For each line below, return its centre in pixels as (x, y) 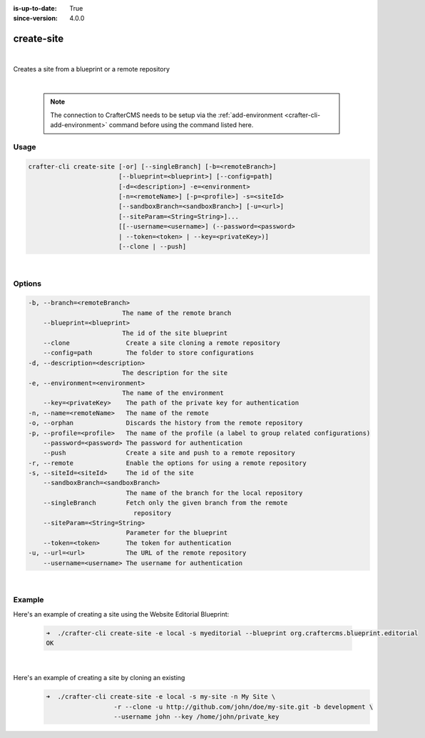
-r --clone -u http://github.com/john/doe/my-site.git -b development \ (244, 707)
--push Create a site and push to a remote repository (169, 453)
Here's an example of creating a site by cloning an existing (99, 678)
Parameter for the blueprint (177, 533)
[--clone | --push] (152, 246)
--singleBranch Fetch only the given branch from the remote (165, 503)
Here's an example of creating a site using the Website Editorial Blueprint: (121, 614)
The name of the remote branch (177, 313)
